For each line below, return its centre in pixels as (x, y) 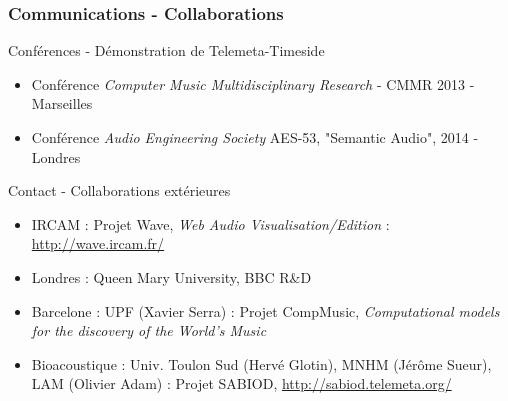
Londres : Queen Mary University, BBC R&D (171, 276)
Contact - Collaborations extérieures (119, 190)
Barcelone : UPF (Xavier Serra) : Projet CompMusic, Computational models (265, 310)
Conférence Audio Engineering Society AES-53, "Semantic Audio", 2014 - (255, 137)
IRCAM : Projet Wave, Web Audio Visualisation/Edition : (210, 223)
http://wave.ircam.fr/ (98, 243)
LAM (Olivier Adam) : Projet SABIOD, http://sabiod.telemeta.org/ (241, 383)
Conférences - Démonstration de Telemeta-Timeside (166, 50)
